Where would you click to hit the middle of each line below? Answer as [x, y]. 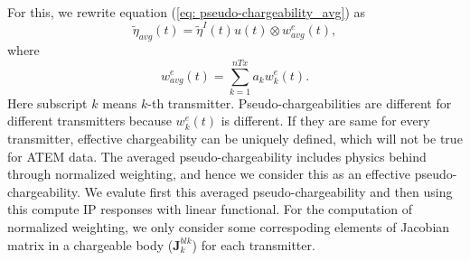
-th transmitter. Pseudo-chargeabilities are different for [300, 103]
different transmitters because [89, 121]
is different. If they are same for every [325, 121]
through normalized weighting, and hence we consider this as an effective [209, 174]
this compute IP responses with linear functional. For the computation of [210, 209]
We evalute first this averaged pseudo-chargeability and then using [268, 191]
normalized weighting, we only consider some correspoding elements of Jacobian [229, 226]
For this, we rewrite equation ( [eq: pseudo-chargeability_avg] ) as [187, 12]
